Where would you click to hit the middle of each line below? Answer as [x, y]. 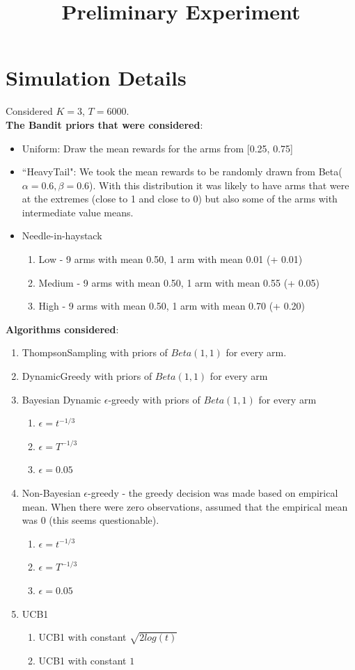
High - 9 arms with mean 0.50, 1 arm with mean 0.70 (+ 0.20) [172, 306]
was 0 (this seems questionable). [90, 520]
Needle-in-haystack [62, 236]
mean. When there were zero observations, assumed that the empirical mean [185, 506]
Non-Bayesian [51, 493]
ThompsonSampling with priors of [95, 352]
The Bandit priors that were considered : [104, 124]
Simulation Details [96, 78]
